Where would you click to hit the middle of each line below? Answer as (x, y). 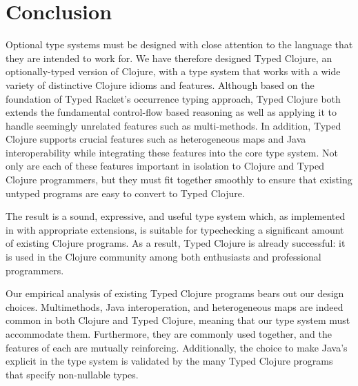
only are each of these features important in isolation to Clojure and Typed (165, 166)
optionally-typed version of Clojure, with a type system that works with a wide (173, 71)
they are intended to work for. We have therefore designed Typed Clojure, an (169, 58)
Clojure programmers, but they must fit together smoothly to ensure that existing (179, 180)
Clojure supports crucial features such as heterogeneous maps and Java (156, 139)
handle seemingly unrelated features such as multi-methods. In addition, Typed (173, 125)
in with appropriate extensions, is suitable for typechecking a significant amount (175, 229)
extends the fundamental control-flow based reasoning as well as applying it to (171, 112)
